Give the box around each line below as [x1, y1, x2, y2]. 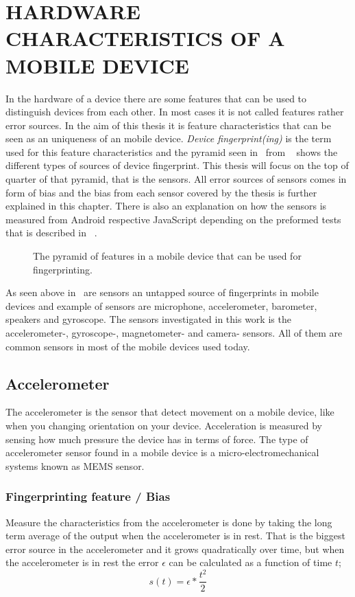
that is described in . [5, 225, 97, 240]
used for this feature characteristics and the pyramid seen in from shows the [5, 144, 338, 159]
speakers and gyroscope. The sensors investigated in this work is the [5, 312, 291, 326]
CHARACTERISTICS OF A [5, 24, 285, 52]
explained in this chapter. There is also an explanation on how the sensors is [5, 199, 327, 213]
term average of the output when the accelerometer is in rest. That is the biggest [5, 528, 345, 543]
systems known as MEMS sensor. [5, 458, 145, 473]
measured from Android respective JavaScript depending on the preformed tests [5, 212, 341, 226]
